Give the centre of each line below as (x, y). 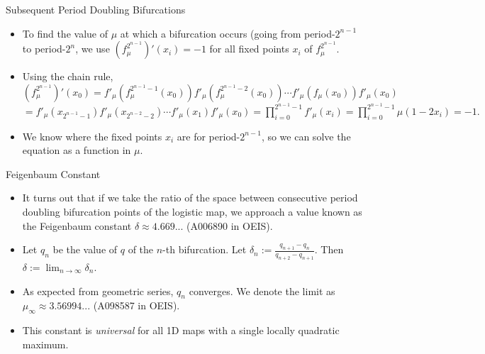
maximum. (45, 344)
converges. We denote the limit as (262, 291)
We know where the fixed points (92, 136)
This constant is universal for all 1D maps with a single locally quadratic (181, 330)
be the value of (85, 249)
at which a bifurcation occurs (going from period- (228, 33)
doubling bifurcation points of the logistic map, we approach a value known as (192, 212)
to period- (44, 49)
